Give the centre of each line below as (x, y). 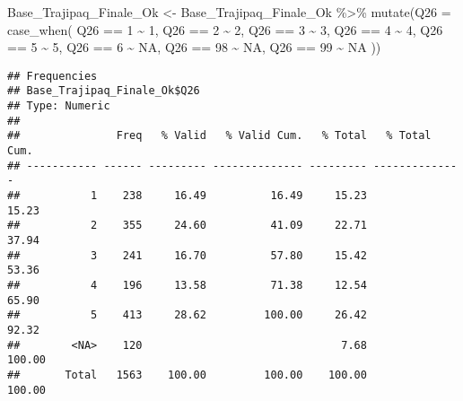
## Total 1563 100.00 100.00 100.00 (187, 375)
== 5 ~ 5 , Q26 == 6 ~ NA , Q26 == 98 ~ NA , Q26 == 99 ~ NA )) (194, 47)
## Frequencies (52, 76)
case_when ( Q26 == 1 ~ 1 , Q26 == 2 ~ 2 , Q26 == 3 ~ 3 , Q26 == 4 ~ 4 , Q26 (225, 29)
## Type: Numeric (59, 106)
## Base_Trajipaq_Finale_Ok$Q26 (104, 91)
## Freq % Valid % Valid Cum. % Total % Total (219, 136)
